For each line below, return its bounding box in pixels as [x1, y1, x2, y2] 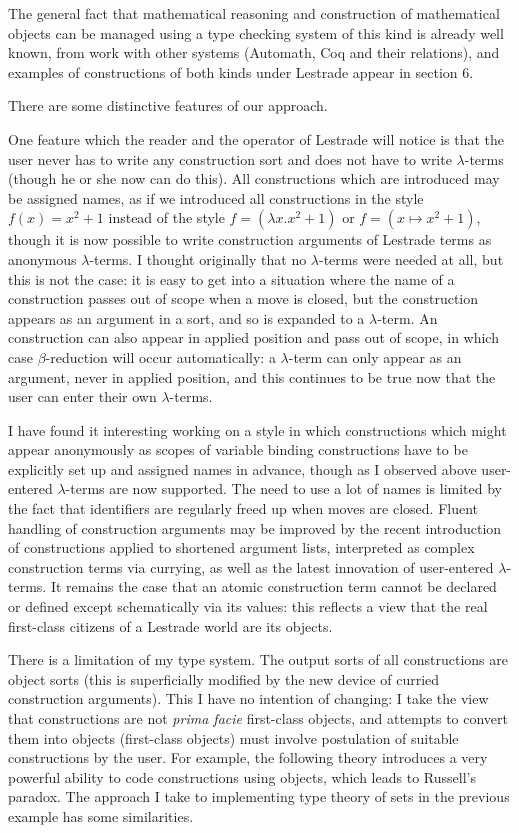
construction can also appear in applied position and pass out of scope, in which [8, 327, 499, 348]
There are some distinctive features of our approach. [8, 95, 328, 116]
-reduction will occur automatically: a [45, 346, 276, 367]
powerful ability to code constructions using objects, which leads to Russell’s [8, 766, 476, 787]
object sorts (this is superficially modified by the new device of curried [8, 668, 440, 689]
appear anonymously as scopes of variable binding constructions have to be [8, 439, 468, 460]
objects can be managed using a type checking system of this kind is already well [8, 22, 504, 43]
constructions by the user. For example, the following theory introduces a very [8, 747, 488, 768]
